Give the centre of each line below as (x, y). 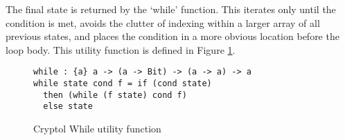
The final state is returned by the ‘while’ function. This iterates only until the (171, 9)
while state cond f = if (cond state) (123, 84)
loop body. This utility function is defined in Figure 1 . (121, 49)
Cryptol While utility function (97, 128)
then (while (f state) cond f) (115, 95)
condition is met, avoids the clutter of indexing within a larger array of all (163, 22)
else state (68, 107)
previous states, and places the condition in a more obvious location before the (172, 36)
